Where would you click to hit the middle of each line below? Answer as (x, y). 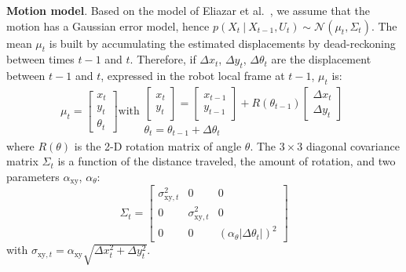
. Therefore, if (163, 59)
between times (40, 59)
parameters (33, 176)
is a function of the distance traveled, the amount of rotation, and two (227, 161)
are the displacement (321, 59)
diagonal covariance (353, 145)
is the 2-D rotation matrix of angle (158, 145)
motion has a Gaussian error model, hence (108, 25)
